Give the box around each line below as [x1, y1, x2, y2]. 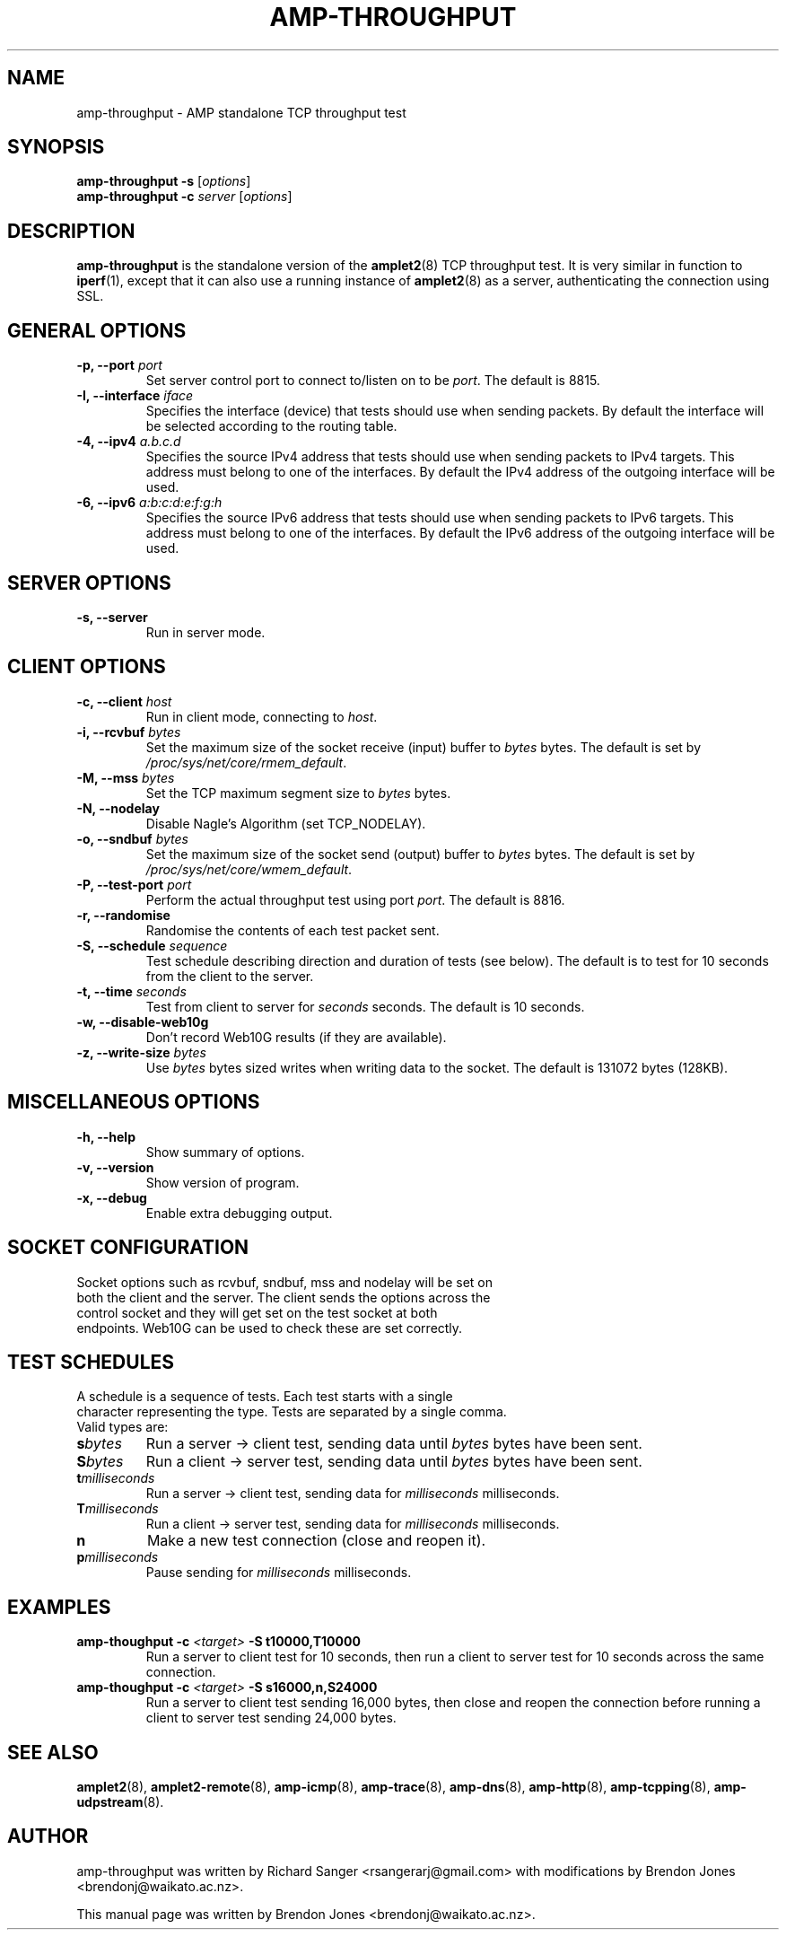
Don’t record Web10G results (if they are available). [145, 1029, 447, 1045]
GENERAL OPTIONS [7, 319, 187, 342]
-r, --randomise [76, 907, 170, 923]
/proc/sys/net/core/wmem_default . [145, 861, 353, 877]
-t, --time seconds [76, 983, 187, 999]
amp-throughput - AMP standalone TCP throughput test [76, 104, 406, 120]
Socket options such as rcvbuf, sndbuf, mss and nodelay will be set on [76, 1274, 493, 1290]
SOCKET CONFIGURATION [7, 1236, 249, 1259]
